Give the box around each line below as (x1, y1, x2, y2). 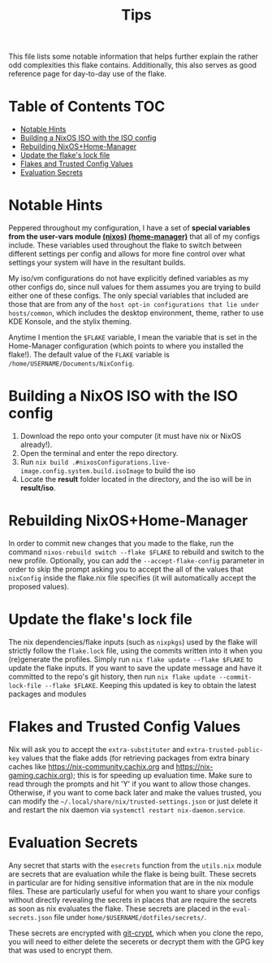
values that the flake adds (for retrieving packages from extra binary (21, 753, 250, 763)
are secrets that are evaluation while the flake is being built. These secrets (8, 869, 257, 878)
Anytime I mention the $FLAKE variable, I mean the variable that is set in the (8, 332, 257, 343)
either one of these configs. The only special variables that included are (8, 291, 249, 300)
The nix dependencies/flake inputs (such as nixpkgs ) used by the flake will (8, 637, 257, 646)
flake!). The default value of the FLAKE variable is (8, 350, 171, 360)
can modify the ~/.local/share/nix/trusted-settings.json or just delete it (8, 796, 258, 806)
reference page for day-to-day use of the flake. (8, 69, 166, 79)
